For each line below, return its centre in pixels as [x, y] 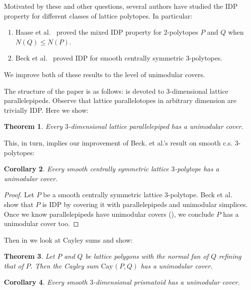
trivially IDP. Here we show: [46, 110]
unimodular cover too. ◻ [42, 223]
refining [230, 256]
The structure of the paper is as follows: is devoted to [84, 91]
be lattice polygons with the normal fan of [147, 256]
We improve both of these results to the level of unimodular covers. [105, 74]
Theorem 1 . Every [33, 126]
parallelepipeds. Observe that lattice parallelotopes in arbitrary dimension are [120, 100]
